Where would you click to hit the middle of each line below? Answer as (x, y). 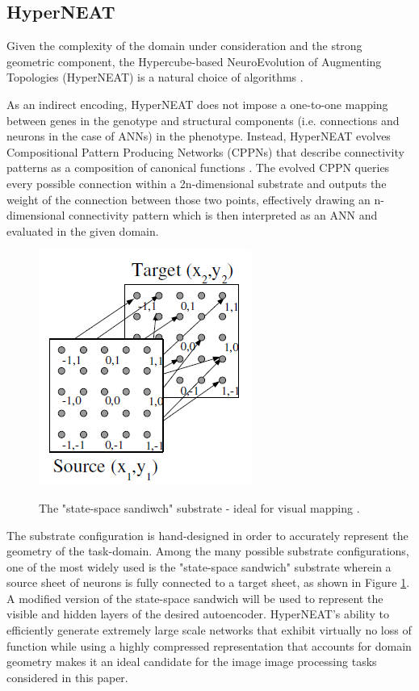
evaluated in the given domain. (83, 230)
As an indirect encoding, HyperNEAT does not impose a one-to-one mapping (197, 104)
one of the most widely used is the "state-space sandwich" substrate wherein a (199, 566)
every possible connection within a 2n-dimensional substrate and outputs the (197, 183)
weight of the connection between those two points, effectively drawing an (189, 199)
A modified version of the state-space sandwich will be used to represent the (195, 598)
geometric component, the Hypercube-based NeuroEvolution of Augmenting (194, 61)
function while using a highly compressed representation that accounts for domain (209, 645)
